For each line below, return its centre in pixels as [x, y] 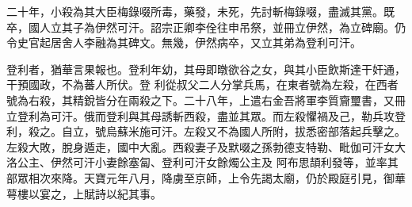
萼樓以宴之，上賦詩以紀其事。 [84, 193]
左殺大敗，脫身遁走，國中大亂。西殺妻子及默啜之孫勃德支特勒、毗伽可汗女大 [206, 146]
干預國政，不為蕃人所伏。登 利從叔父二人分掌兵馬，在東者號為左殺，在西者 [202, 84]
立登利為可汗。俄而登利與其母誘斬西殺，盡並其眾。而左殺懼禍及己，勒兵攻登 [206, 115]
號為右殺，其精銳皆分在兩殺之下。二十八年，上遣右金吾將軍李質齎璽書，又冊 [206, 100]
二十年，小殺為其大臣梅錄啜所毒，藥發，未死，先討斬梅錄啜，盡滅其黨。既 [200, 11]
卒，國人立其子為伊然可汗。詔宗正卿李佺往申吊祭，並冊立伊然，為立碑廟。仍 [206, 27]
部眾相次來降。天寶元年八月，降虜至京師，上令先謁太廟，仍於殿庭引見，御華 [206, 177]
